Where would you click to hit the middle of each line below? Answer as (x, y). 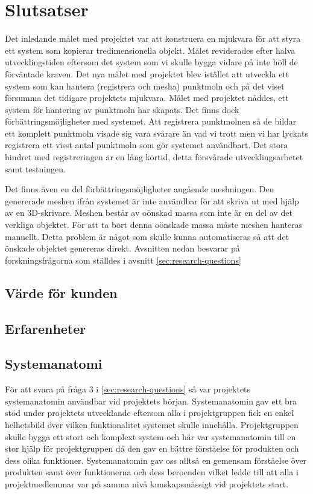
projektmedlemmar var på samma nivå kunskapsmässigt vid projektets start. (147, 483)
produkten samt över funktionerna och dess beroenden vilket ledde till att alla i (152, 472)
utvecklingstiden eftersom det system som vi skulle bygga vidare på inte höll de (151, 62)
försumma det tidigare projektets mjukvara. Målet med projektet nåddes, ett (147, 98)
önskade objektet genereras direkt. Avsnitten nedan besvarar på (122, 248)
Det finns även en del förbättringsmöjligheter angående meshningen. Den (140, 189)
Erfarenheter (46, 328)
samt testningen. (35, 168)
